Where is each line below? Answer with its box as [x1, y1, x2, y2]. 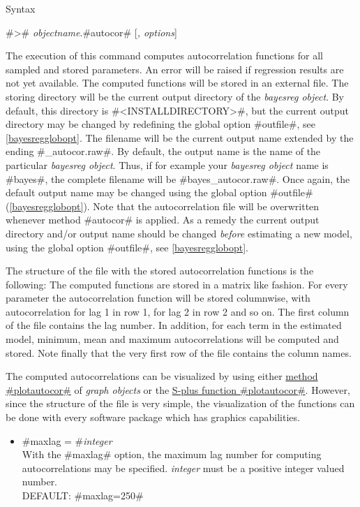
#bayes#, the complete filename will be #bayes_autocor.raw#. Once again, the [6, 171, 350, 186]
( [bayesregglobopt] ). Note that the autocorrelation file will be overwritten [6, 198, 320, 213]
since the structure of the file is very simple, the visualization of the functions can [6, 396, 355, 411]
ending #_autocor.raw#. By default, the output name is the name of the [6, 144, 321, 159]
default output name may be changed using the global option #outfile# [6, 185, 313, 200]
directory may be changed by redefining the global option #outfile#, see [6, 117, 315, 131]
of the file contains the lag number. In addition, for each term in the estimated [6, 318, 342, 332]
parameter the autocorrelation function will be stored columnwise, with [6, 291, 310, 305]
